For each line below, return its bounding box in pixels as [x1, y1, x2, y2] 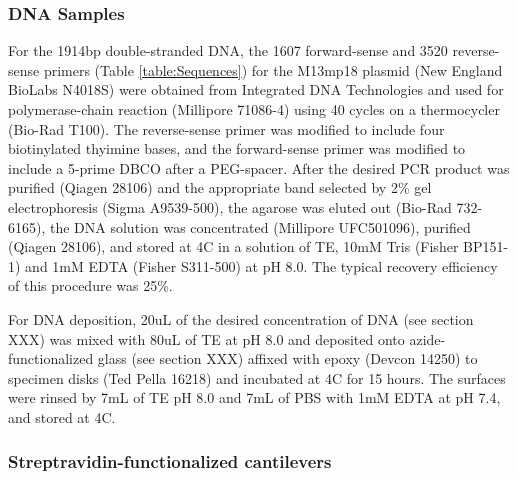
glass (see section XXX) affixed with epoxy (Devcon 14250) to [97, 348, 478, 369]
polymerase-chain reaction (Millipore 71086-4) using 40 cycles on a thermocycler [8, 99, 500, 119]
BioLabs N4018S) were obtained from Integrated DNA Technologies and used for [8, 79, 504, 100]
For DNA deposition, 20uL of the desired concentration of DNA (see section [8, 308, 474, 329]
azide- [409, 328, 446, 349]
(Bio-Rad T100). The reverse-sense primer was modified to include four [8, 118, 445, 139]
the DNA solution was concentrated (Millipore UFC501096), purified [49, 216, 471, 237]
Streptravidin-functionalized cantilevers [8, 449, 332, 474]
